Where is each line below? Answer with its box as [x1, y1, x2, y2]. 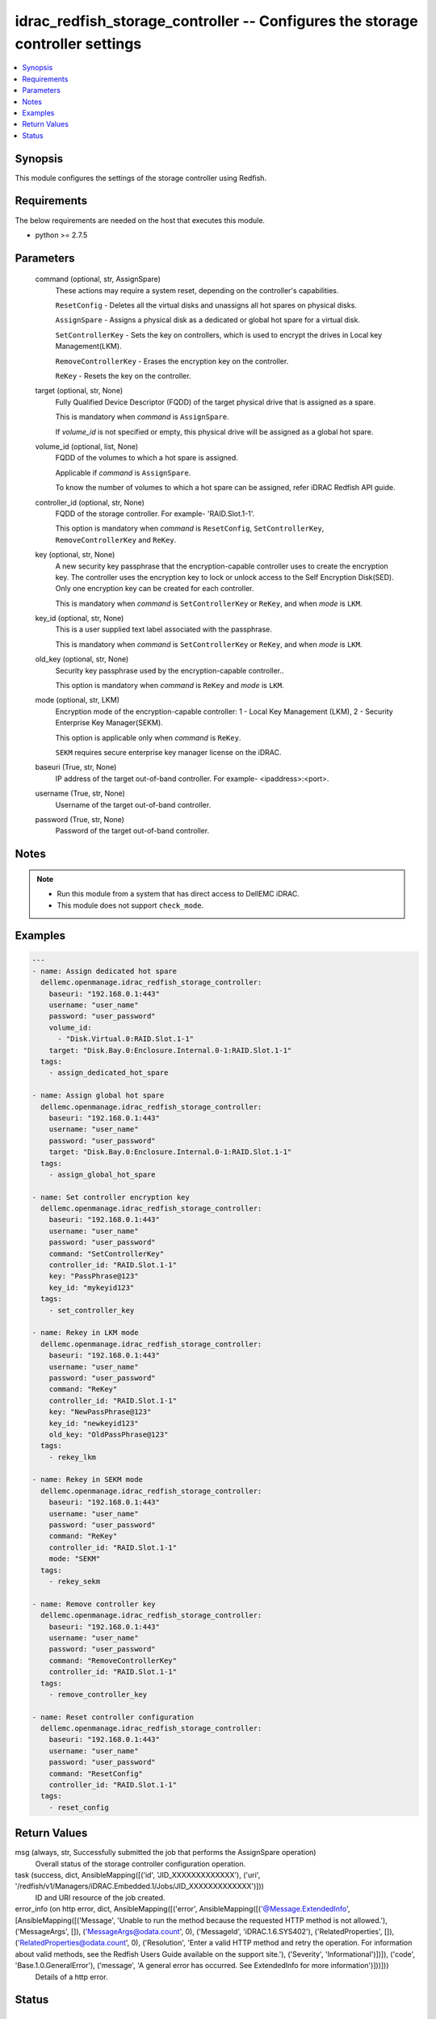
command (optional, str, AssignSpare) [35, 275, 161, 284]
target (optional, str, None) [35, 386, 124, 396]
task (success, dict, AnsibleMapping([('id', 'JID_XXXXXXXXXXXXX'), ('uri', [15, 1870, 261, 1880]
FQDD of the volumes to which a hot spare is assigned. [55, 453, 238, 463]
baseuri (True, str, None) [35, 762, 117, 772]
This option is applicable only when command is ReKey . [55, 732, 241, 742]
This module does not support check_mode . [57, 900, 204, 910]
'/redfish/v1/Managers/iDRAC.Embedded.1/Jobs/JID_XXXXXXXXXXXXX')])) [15, 1882, 264, 1891]
